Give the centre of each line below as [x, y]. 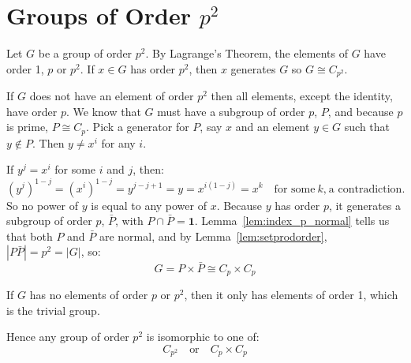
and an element [273, 127]
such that [367, 127]
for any [118, 142]
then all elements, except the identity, [302, 96]
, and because [361, 111]
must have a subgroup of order [231, 111]
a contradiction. [367, 189]
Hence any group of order [68, 337]
